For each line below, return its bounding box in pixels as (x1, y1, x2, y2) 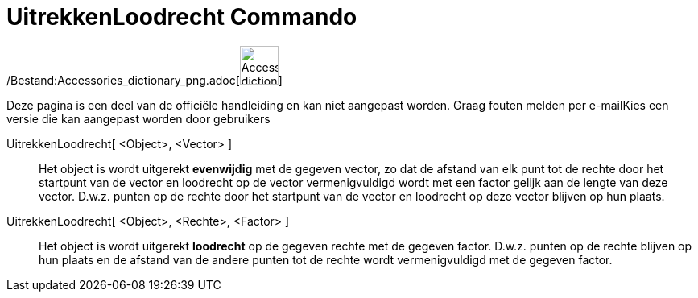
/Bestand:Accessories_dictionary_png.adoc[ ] (6, 72, 283, 87)
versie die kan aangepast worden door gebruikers (6, 111, 271, 126)
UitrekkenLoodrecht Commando (6, 3, 357, 31)
